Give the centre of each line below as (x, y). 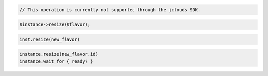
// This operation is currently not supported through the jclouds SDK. (110, 10)
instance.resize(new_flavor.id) (59, 54)
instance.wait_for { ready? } (56, 61)
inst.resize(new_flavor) (50, 39)
